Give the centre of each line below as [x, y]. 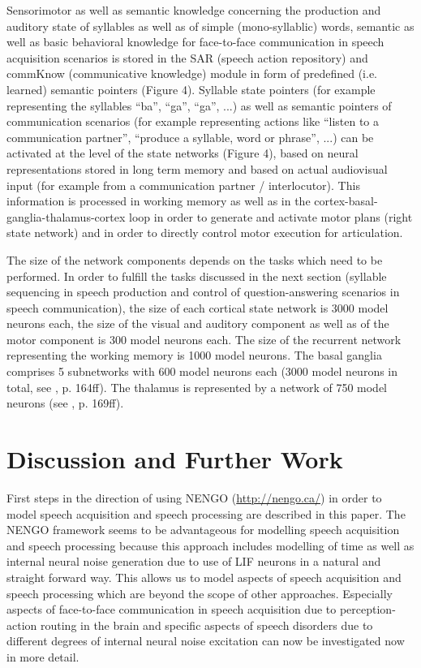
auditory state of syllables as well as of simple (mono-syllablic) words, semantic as [210, 26]
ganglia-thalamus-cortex [66, 216]
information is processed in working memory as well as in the [159, 201]
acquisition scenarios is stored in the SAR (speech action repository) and [187, 57]
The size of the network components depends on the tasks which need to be [195, 259]
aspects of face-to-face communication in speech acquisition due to [172, 609]
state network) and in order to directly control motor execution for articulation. [205, 233]
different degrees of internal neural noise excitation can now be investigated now [206, 641]
